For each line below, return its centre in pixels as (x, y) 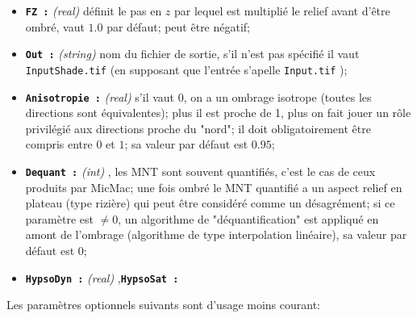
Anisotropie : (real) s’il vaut (100, 96)
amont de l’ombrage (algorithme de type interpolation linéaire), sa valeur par (216, 234)
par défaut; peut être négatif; (179, 26)
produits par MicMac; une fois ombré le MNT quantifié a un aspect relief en (214, 187)
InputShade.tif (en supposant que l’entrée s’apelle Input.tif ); (186, 69)
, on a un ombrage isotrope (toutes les (277, 96)
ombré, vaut (55, 26)
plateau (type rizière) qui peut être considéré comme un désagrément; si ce (210, 203)
